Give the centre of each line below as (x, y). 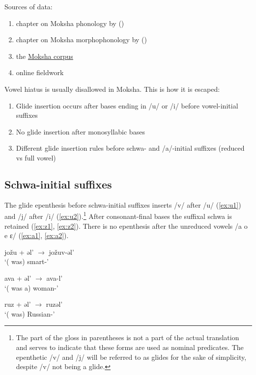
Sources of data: (28, 6)
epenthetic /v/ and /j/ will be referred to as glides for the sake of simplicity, (131, 357)
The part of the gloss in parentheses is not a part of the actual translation (128, 337)
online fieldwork (40, 72)
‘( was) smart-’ (27, 261)
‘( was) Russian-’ (30, 313)
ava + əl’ (18, 278)
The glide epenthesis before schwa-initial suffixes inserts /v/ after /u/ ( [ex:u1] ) (123, 204)
